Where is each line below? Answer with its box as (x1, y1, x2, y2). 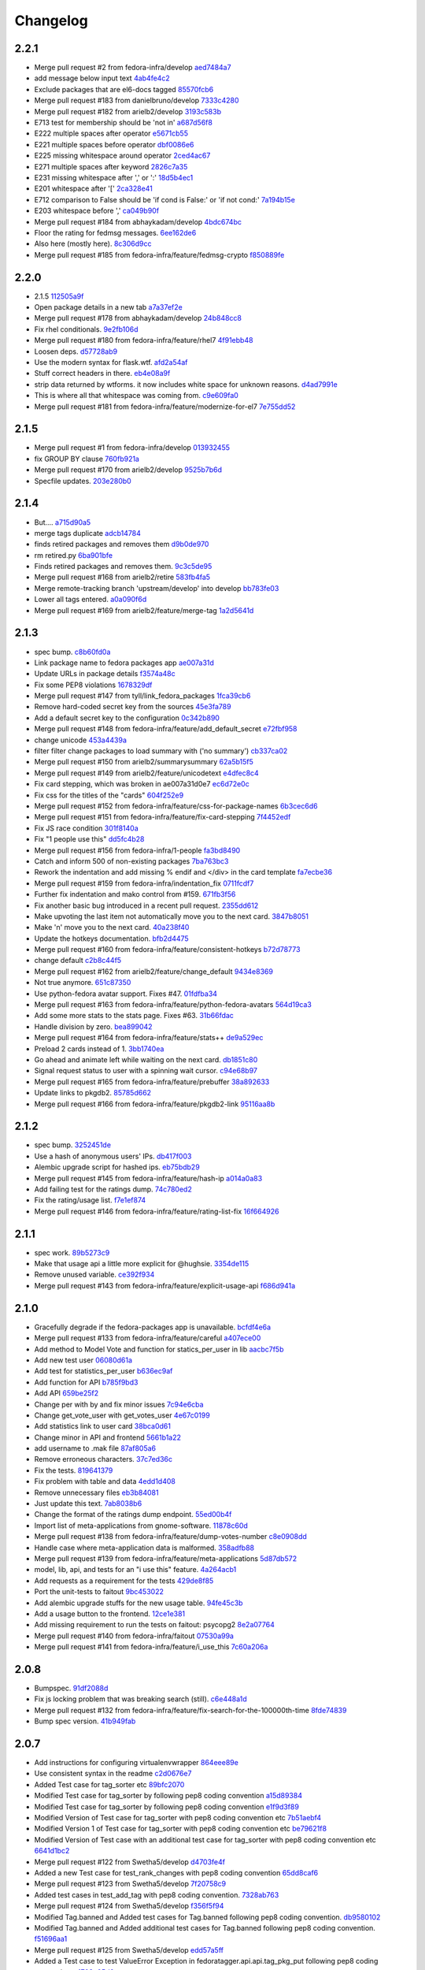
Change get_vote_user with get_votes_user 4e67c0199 (34, 1411, 210, 1420)
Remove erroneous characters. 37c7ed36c (34, 1455, 173, 1464)
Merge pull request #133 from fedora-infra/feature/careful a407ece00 (34, 1333, 261, 1343)
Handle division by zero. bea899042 (34, 1021, 153, 1031)
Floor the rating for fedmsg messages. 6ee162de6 (34, 228, 197, 237)
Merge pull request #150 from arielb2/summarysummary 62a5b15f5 (34, 757, 253, 767)
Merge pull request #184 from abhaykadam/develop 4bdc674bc (34, 217, 242, 226)
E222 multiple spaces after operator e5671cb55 (34, 128, 189, 138)
